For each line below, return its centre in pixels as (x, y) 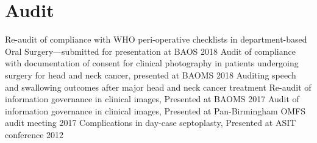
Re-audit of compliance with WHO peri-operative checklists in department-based (156, 39)
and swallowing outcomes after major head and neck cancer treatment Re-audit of (158, 87)
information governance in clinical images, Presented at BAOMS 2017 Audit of (152, 99)
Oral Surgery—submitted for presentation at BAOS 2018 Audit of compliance (150, 51)
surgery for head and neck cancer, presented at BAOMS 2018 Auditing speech (151, 75)
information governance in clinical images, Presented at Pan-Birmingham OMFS (155, 110)
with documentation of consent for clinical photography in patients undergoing (152, 63)
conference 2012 (34, 134)
